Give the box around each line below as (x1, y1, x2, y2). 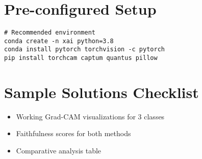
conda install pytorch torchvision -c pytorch (4, 46, 165, 53)
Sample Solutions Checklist (4, 81, 199, 102)
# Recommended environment (4, 29, 95, 37)
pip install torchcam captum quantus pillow (4, 54, 158, 62)
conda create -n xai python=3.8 (4, 37, 114, 45)
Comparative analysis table (16, 145, 102, 156)
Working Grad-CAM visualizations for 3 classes (16, 111, 165, 121)
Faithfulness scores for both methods (16, 128, 131, 139)
